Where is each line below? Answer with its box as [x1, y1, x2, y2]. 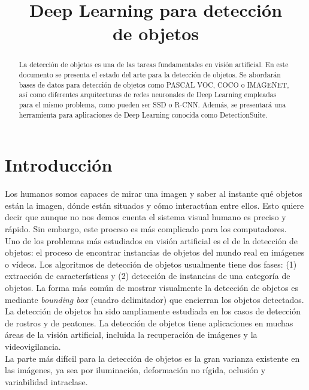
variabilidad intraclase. [5, 375, 88, 388]
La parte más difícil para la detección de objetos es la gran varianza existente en [5, 352, 300, 364]
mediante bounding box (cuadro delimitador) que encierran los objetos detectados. [5, 293, 304, 305]
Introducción [5, 152, 113, 177]
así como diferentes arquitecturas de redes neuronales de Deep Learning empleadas [19, 89, 277, 100]
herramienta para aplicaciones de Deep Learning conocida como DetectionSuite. [19, 109, 268, 119]
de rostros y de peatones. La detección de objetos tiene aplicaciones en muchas [5, 316, 293, 329]
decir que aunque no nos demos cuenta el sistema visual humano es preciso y [5, 211, 286, 223]
